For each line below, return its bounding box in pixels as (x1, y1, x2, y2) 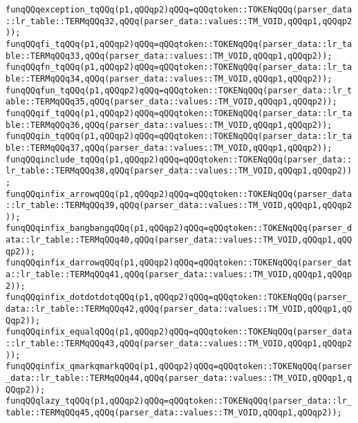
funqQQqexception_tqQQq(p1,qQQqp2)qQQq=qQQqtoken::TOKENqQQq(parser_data (6, 5, 352, 15)
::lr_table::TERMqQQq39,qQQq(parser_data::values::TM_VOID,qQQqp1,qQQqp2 (6, 200, 352, 211)
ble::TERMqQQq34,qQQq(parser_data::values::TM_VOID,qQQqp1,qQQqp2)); (6, 73, 332, 84)
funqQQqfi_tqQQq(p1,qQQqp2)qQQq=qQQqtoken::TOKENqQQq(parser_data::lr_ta (6, 39, 352, 49)
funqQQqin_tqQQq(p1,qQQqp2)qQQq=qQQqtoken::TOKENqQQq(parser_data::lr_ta (6, 131, 352, 142)
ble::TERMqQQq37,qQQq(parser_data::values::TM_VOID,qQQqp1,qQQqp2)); (6, 142, 332, 153)
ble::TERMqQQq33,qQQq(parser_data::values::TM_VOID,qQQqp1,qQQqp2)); (6, 50, 332, 61)
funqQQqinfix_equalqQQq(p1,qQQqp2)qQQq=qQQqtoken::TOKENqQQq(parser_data (6, 327, 352, 337)
